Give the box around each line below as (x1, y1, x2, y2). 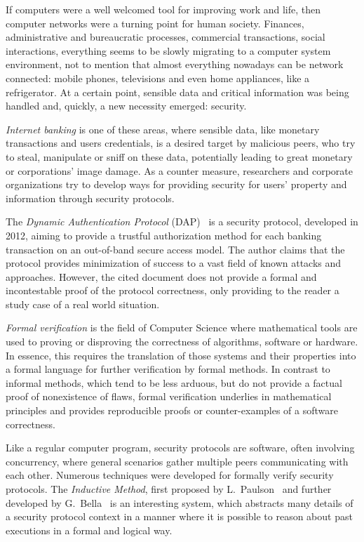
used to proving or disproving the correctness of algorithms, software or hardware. (6, 334, 358, 349)
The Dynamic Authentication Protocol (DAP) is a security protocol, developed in (6, 214, 358, 229)
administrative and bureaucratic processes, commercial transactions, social (6, 29, 325, 44)
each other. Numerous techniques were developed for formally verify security (6, 468, 334, 482)
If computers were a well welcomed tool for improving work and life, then (6, 2, 321, 16)
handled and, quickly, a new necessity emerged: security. (6, 98, 247, 113)
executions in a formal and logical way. (6, 522, 173, 537)
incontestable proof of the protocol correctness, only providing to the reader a (6, 283, 339, 298)
